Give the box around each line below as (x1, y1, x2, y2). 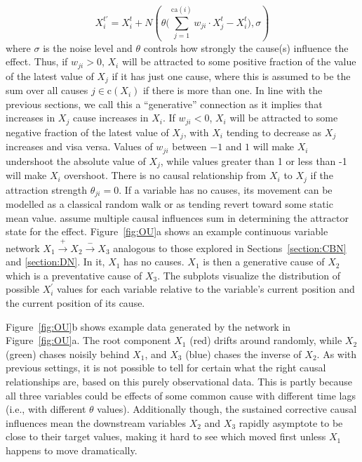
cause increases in (72, 110, 149, 125)
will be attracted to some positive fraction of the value (121, 54, 356, 69)
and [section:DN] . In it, (6, 254, 105, 269)
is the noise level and (43, 40, 133, 55)
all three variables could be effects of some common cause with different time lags (6, 388, 356, 402)
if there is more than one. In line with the (142, 83, 323, 98)
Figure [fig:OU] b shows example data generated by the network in (6, 319, 291, 334)
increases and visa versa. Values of (6, 139, 153, 154)
